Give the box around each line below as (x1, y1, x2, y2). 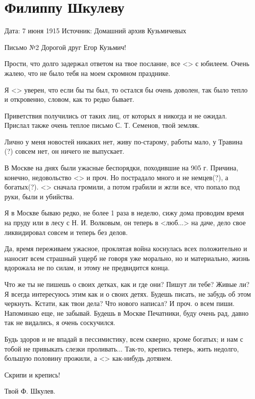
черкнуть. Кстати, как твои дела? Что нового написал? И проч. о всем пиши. (4, 298, 235, 308)
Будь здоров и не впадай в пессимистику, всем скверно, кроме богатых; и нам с (4, 333, 243, 344)
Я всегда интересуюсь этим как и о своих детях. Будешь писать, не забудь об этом (4, 288, 251, 299)
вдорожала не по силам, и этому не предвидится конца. (4, 262, 170, 273)
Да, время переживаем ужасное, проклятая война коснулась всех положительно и (4, 243, 247, 254)
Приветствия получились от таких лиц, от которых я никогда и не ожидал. (4, 110, 227, 120)
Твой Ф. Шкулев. (4, 386, 55, 396)
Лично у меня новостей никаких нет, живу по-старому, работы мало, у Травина (4, 136, 243, 146)
